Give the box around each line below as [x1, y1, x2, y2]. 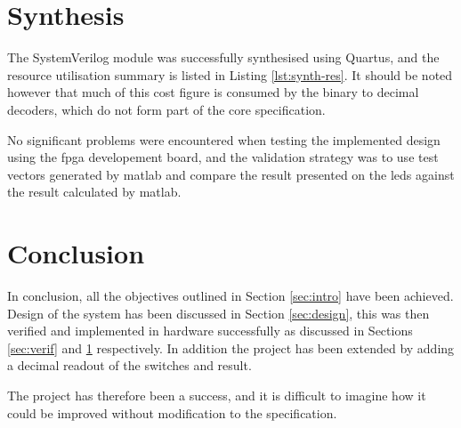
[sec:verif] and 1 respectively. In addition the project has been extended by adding [7, 338, 455, 357]
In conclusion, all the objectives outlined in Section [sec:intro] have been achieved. [7, 287, 454, 304]
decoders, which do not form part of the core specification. [7, 100, 326, 118]
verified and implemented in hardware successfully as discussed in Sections [7, 321, 413, 340]
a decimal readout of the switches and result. [7, 356, 252, 375]
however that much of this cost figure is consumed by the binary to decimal [7, 83, 419, 101]
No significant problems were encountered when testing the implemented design [7, 130, 441, 149]
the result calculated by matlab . [7, 182, 182, 201]
